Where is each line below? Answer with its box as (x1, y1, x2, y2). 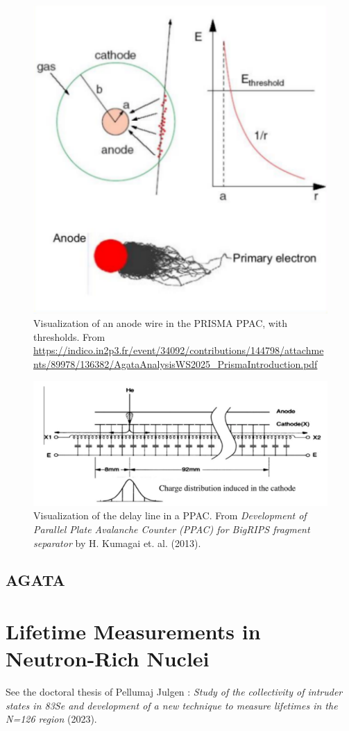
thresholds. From (33, 329, 105, 344)
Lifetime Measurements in (6, 617, 261, 646)
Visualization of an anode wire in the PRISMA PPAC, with (33, 316, 288, 330)
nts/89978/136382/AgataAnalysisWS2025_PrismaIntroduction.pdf (33, 357, 318, 371)
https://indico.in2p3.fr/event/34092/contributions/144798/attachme (33, 343, 324, 358)
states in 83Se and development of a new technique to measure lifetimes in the (6, 698, 338, 712)
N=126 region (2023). (6, 712, 97, 726)
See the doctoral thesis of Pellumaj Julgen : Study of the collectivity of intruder (6, 684, 343, 699)
